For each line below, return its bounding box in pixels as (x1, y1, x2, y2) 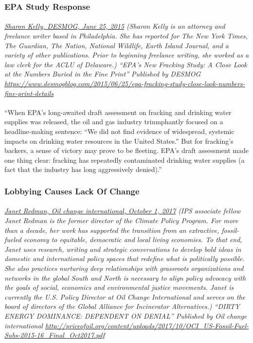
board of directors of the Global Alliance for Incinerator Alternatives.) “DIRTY (4, 301, 240, 311)
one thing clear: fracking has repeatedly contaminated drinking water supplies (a (4, 154, 245, 165)
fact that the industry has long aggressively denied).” (4, 164, 162, 174)
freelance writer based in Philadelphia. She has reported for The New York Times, (4, 31, 248, 41)
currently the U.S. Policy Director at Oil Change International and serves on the (4, 291, 245, 302)
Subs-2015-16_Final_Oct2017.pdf (4, 330, 105, 340)
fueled (4, 234, 21, 245)
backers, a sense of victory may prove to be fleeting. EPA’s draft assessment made (4, 145, 249, 155)
